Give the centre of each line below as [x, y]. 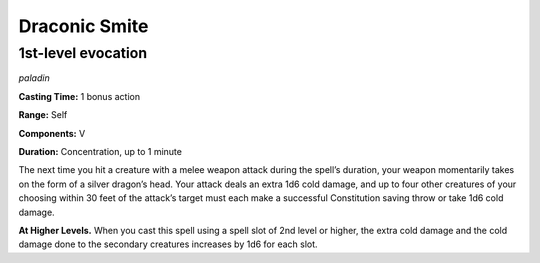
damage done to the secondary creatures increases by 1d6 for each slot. [168, 244]
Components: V [52, 133]
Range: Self [43, 115]
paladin [34, 78]
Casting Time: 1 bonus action [79, 96]
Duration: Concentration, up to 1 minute [100, 151]
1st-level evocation [83, 53]
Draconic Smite [83, 26]
